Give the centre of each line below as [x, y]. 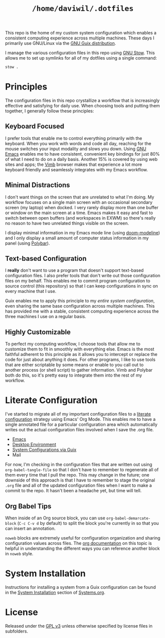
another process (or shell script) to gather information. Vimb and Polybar [79, 370]
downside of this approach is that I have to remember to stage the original [80, 480]
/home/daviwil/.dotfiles [83, 9]
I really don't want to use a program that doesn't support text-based [74, 270]
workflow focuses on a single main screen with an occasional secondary [79, 202]
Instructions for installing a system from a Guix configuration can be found [81, 587]
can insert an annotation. [30, 528]
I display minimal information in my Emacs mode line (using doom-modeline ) [82, 232]
